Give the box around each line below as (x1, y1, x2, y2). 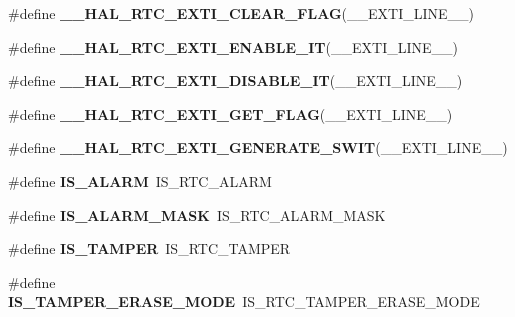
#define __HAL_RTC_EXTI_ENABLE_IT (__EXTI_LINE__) (8, 36, 458, 57)
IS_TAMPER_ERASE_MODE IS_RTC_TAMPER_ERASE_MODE (8, 291, 480, 312)
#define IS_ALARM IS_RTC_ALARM (8, 170, 272, 191)
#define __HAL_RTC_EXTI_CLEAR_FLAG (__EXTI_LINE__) (8, 3, 474, 23)
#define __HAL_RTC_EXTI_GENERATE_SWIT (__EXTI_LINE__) (8, 137, 508, 158)
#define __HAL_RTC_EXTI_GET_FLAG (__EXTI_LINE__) (8, 103, 453, 124)
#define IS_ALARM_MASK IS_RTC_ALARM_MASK (8, 204, 386, 225)
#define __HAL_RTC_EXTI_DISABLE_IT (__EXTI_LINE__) (8, 70, 463, 91)
